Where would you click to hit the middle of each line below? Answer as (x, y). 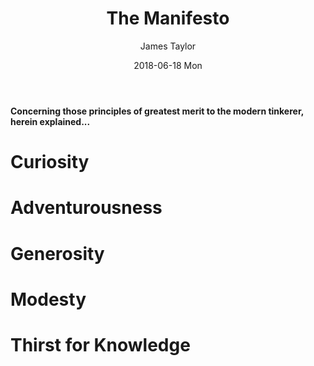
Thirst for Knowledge (100, 344)
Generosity (57, 253)
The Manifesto (168, 18)
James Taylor (168, 46)
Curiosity (50, 162)
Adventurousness (86, 208)
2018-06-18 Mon (168, 65)
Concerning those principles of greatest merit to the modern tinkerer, (157, 111)
